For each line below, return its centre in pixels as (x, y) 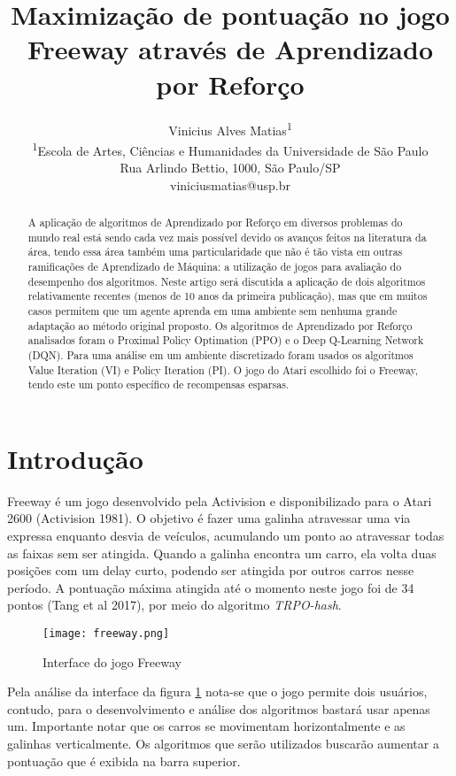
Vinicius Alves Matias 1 (230, 128)
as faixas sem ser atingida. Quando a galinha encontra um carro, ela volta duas (222, 553)
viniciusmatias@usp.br (230, 184)
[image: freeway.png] (106, 633)
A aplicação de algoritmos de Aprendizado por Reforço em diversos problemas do (215, 222)
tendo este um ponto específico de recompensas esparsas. (158, 384)
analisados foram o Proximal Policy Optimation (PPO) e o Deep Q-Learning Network (226, 340)
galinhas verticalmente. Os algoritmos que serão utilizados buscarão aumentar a (223, 743)
